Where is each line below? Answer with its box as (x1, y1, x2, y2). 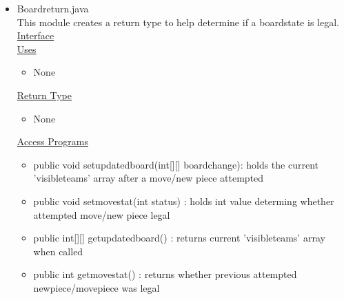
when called (33, 244, 83, 258)
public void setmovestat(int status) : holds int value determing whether (33, 193, 334, 208)
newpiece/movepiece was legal (33, 280, 160, 294)
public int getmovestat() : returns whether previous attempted (33, 267, 297, 281)
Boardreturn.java (17, 1, 89, 15)
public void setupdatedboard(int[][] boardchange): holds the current (33, 157, 318, 171)
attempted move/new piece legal (33, 207, 170, 222)
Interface (17, 28, 54, 43)
